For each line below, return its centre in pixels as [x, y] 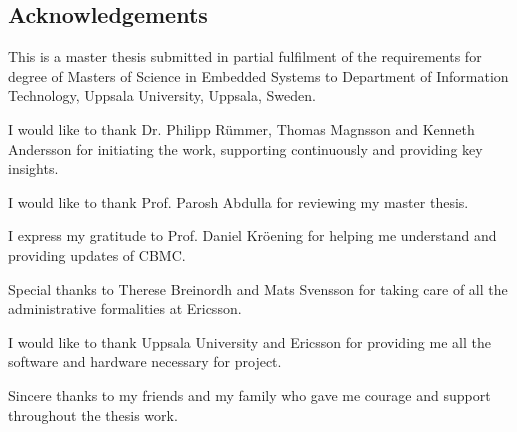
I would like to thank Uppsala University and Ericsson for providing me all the [249, 341]
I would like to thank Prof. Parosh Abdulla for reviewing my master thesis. [238, 201]
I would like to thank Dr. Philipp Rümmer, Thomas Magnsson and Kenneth [241, 128]
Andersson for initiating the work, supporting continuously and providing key [245, 148]
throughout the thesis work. [93, 414]
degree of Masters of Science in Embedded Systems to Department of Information [258, 75]
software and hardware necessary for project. [145, 361]
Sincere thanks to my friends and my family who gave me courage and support [249, 394]
